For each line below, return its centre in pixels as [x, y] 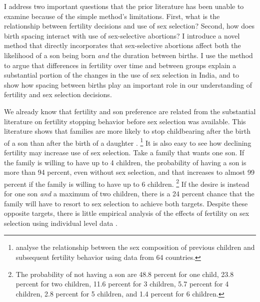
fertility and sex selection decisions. [58, 94]
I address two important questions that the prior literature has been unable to [124, 6]
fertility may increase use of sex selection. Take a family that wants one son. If [124, 152]
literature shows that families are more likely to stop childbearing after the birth [127, 131]
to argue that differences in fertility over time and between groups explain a [120, 65]
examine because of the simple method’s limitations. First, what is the [112, 16]
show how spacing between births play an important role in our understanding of [128, 84]
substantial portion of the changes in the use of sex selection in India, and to [121, 75]
